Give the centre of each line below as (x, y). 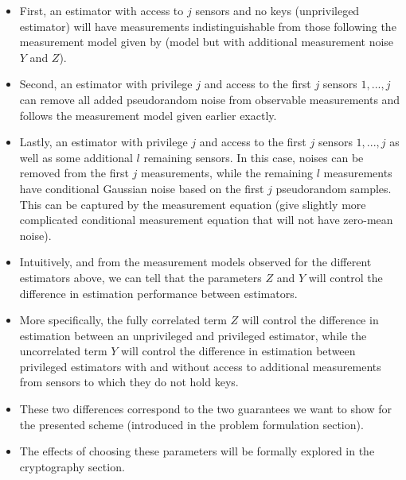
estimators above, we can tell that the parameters (141, 277)
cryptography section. (72, 466)
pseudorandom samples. (334, 188)
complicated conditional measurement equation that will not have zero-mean (206, 220)
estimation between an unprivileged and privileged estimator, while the (193, 335)
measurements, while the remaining (227, 173)
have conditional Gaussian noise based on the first (142, 188)
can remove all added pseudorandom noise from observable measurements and (210, 99)
